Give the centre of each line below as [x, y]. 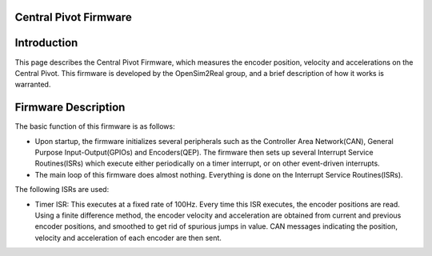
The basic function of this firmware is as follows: [95, 126]
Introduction [46, 43]
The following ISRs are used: [62, 190]
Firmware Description [70, 108]
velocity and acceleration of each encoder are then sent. [128, 238]
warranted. [33, 85]
